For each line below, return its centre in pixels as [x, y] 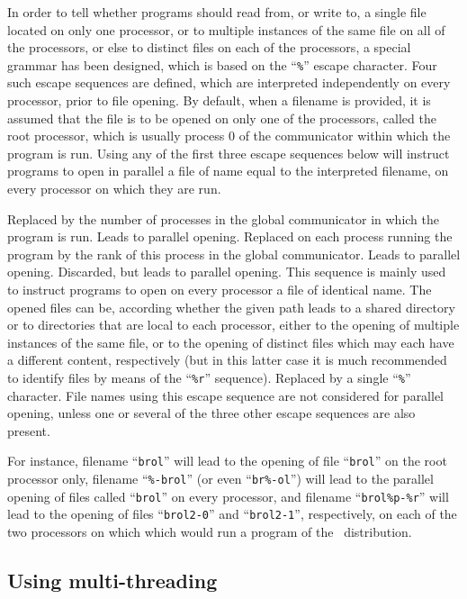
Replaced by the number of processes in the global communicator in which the [224, 218]
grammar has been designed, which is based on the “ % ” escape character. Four [222, 64]
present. [29, 430]
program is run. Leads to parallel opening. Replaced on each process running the [230, 236]
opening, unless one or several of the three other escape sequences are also [211, 413]
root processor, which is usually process [116, 136]
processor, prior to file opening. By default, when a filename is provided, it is [219, 100]
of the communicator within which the [345, 136]
